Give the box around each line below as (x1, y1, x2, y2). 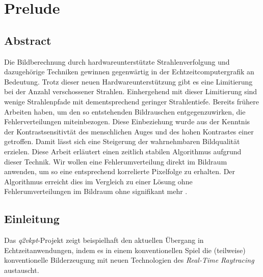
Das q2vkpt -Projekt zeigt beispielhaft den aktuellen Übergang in (4, 235, 204, 245)
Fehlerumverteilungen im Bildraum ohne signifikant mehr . (4, 186, 188, 197)
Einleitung (4, 211, 60, 227)
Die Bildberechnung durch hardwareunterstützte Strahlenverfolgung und (4, 56, 230, 67)
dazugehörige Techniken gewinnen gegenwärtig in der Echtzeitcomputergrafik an (4, 66, 254, 77)
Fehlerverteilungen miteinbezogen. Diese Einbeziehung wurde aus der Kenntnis (4, 116, 250, 127)
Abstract (4, 32, 51, 48)
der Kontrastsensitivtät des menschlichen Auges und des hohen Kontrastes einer (4, 126, 254, 136)
